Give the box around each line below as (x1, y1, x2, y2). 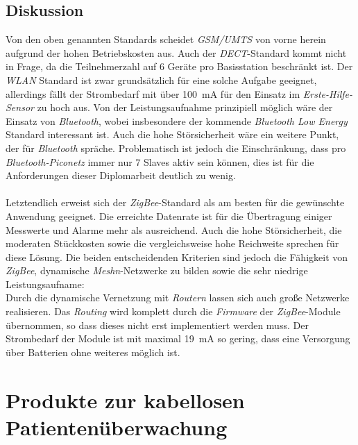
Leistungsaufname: (6, 276, 85, 291)
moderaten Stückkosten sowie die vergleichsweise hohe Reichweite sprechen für (6, 236, 339, 251)
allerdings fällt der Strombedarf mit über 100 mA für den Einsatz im (6, 86, 300, 101)
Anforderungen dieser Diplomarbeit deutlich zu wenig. (6, 168, 236, 183)
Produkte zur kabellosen (6, 385, 245, 414)
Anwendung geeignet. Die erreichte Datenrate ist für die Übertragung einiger (6, 208, 332, 223)
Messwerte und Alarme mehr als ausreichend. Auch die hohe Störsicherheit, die (6, 222, 342, 237)
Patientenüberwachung (6, 412, 228, 441)
